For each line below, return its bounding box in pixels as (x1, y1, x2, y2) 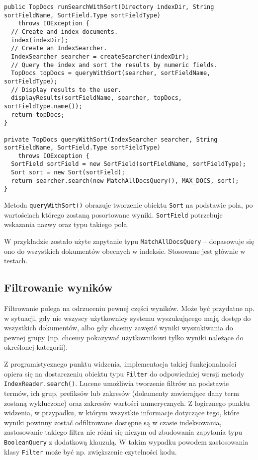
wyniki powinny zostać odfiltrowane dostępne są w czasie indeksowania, (4, 417, 222, 427)
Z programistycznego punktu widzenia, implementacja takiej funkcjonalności (4, 359, 237, 369)
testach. (4, 255, 28, 266)
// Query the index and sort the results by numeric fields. (11, 61, 218, 69)
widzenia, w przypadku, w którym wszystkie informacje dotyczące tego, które (4, 407, 240, 418)
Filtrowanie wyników (4, 280, 113, 295)
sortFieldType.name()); (4, 102, 83, 110)
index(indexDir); (11, 36, 68, 44)
